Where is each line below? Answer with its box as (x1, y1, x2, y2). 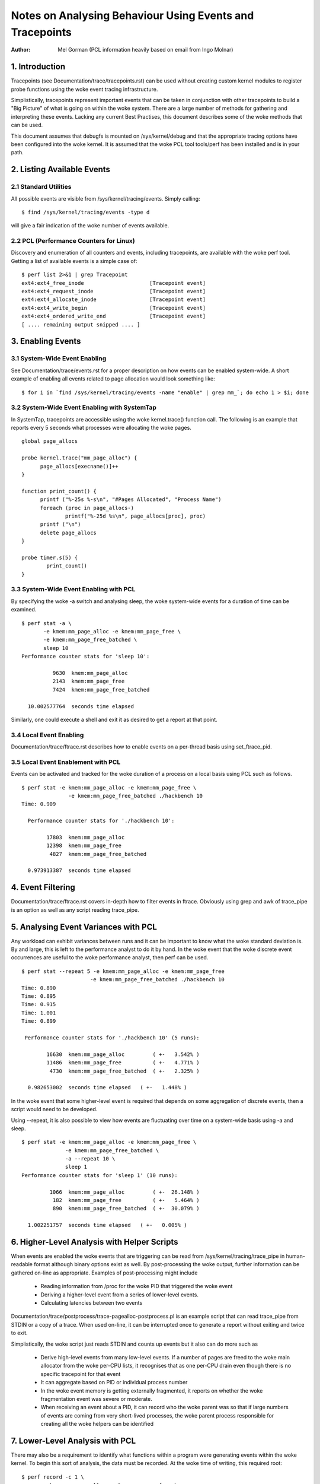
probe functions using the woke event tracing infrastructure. (11, 85, 158, 93)
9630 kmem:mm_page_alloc (52, 670, 128, 676)
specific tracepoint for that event (40, 1370, 121, 1377)
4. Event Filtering (11, 882, 75, 893)
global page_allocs (21, 438, 78, 445)
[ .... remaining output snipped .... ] (21, 321, 140, 328)
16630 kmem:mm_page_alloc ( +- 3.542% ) (46, 1051, 200, 1058)
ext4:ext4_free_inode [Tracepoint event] (21, 280, 206, 286)
